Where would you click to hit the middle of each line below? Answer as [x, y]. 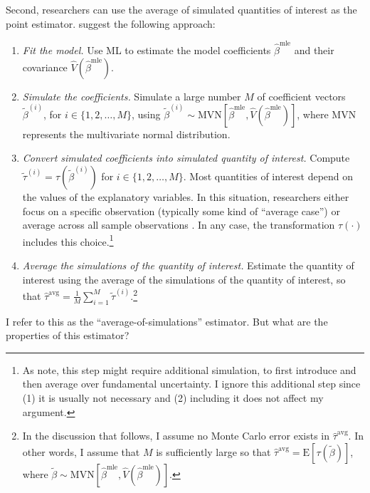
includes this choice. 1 [68, 240]
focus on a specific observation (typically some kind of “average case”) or [181, 211]
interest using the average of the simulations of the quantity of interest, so [184, 279]
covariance [45, 67]
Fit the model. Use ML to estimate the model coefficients [147, 50]
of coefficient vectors [301, 96]
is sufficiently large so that [213, 451]
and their [314, 50]
